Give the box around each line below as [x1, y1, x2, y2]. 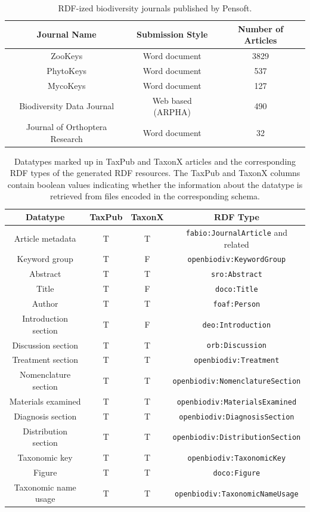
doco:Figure [213, 468, 261, 477]
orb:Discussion [206, 341, 266, 350]
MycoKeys [47, 79, 86, 91]
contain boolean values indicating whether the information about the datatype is [7, 178, 303, 190]
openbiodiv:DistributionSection [172, 433, 301, 442]
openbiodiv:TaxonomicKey [187, 454, 286, 462]
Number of [237, 22, 284, 35]
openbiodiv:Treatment [194, 356, 280, 365]
